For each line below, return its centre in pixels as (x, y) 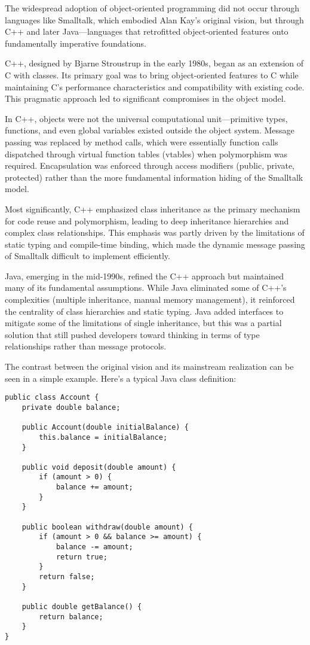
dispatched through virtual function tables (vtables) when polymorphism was (146, 153)
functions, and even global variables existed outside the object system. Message (150, 130)
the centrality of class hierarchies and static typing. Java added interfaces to (144, 311)
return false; (67, 577)
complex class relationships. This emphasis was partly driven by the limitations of (155, 232)
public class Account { (52, 398)
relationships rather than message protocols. (86, 346)
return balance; (71, 617)
